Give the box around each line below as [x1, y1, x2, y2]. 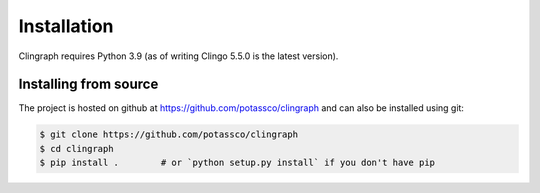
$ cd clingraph [39, 143, 114, 154]
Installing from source [18, 76, 159, 93]
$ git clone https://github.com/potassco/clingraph [39, 129, 299, 140]
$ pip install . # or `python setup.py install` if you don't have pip [39, 157, 435, 169]
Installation [18, 15, 114, 37]
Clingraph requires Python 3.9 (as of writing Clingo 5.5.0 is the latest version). [18, 50, 339, 62]
